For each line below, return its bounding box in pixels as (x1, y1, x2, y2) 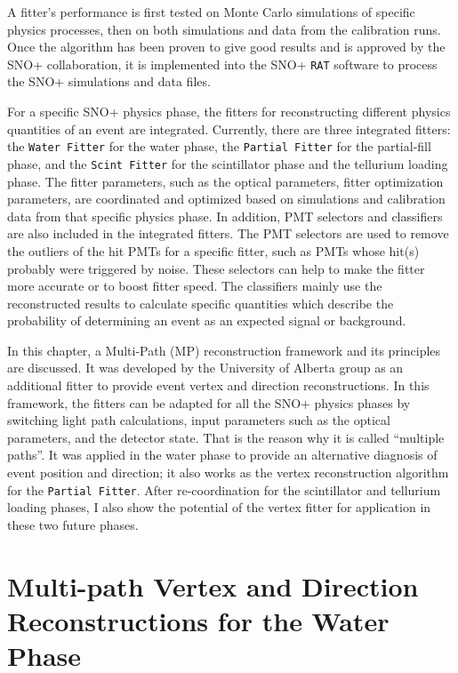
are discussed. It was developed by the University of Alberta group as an (7, 358, 404, 377)
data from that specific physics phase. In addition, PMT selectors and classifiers (7, 206, 443, 225)
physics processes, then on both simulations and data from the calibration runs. (7, 20, 441, 38)
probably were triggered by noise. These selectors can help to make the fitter (7, 259, 425, 277)
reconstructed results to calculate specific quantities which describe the (7, 293, 394, 312)
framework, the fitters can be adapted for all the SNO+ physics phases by (7, 393, 411, 412)
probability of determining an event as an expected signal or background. (7, 311, 406, 330)
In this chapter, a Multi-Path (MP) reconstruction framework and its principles (7, 341, 441, 359)
